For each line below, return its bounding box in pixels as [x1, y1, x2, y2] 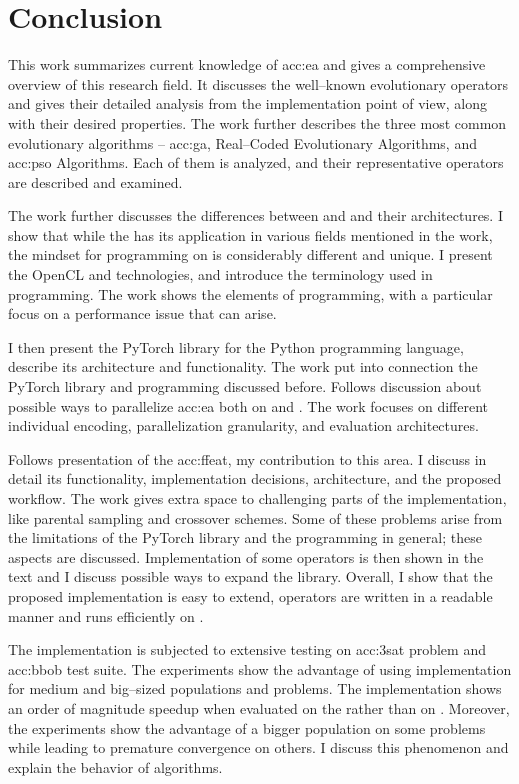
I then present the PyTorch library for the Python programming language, [8, 336, 464, 357]
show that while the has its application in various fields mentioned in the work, [8, 224, 493, 245]
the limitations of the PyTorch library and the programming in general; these [8, 527, 482, 548]
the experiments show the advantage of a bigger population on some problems [8, 717, 486, 738]
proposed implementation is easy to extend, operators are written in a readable [8, 585, 493, 606]
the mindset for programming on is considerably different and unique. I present [8, 244, 493, 265]
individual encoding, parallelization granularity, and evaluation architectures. [8, 415, 479, 436]
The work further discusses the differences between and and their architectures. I [8, 205, 503, 226]
